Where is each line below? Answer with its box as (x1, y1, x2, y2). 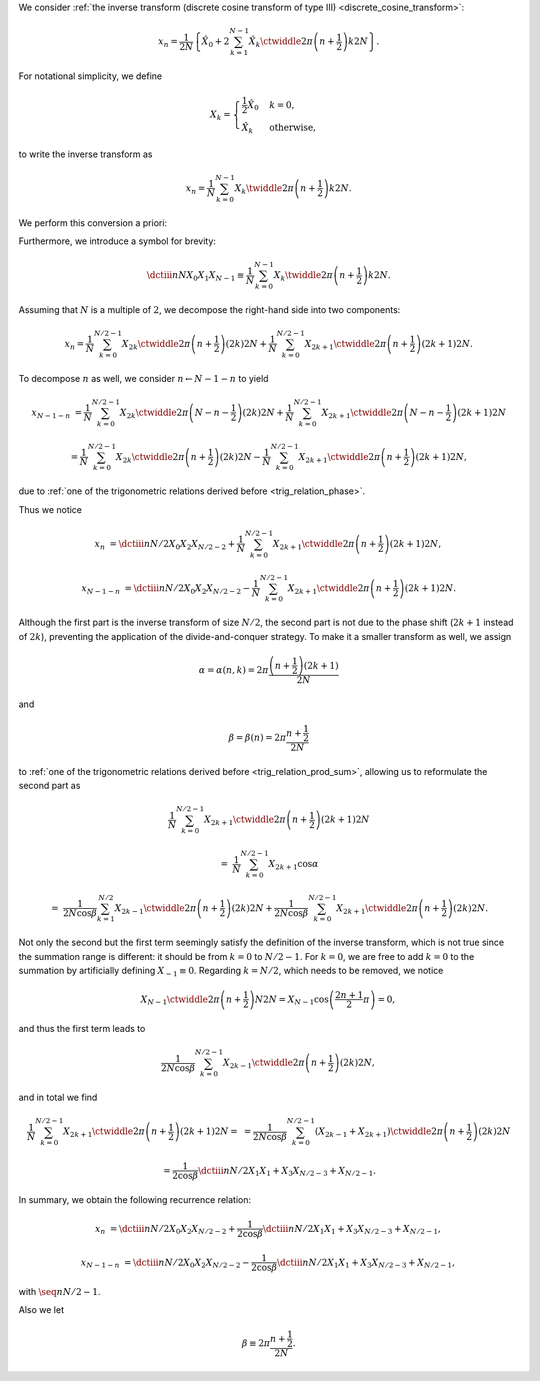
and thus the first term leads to (18, 1023, 146, 1035)
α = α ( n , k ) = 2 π (198, 664, 269, 675)
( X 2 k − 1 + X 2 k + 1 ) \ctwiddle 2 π (314, 1126, 444, 1140)
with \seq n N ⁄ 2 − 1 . (18, 1285, 101, 1297)
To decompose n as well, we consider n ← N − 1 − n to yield (18, 372, 269, 384)
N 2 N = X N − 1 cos (255, 993, 329, 1007)
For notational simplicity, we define (18, 70, 163, 82)
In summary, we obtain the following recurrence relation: (18, 1193, 252, 1205)
